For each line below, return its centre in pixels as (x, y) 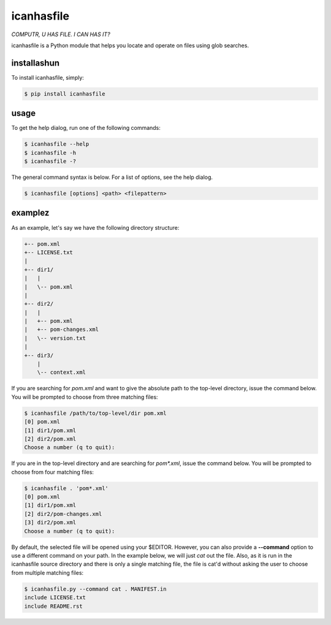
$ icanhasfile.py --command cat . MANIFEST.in (95, 589)
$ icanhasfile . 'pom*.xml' (66, 488)
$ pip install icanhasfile (65, 94)
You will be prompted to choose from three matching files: (85, 397)
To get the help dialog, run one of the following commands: (86, 128)
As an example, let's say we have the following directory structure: (95, 227)
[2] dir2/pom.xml (50, 439)
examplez (30, 213)
